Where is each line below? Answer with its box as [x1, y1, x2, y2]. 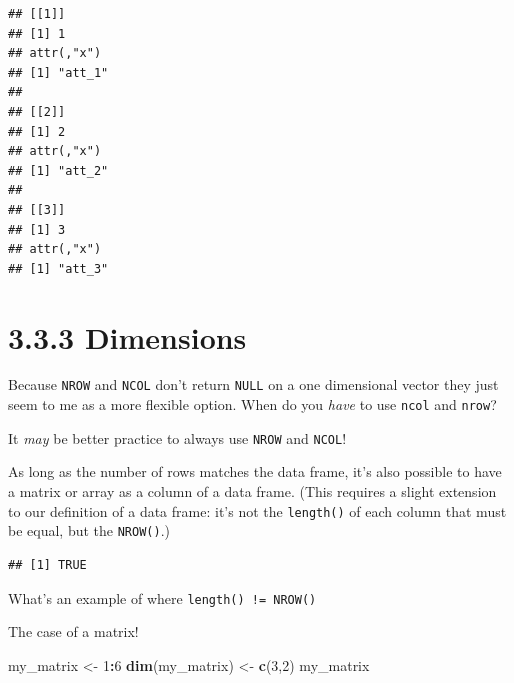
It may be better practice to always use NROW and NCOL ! [8, 427, 347, 448]
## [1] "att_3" [8, 261, 109, 276]
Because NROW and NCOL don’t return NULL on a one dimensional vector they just [8, 374, 499, 395]
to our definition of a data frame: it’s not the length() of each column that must [8, 500, 507, 521]
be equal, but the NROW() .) [8, 520, 170, 541]
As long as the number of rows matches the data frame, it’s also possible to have [8, 461, 502, 482]
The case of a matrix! [8, 621, 139, 642]
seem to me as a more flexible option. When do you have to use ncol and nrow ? [8, 394, 497, 415]
